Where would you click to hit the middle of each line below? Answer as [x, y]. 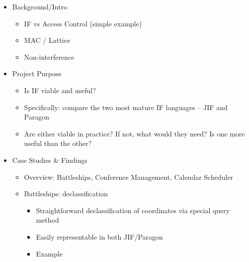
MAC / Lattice [47, 40]
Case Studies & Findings [50, 160]
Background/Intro [40, 6]
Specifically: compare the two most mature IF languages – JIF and [126, 107]
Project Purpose [37, 73]
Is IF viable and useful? [60, 90]
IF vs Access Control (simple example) [83, 23]
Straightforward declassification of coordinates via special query [133, 210]
